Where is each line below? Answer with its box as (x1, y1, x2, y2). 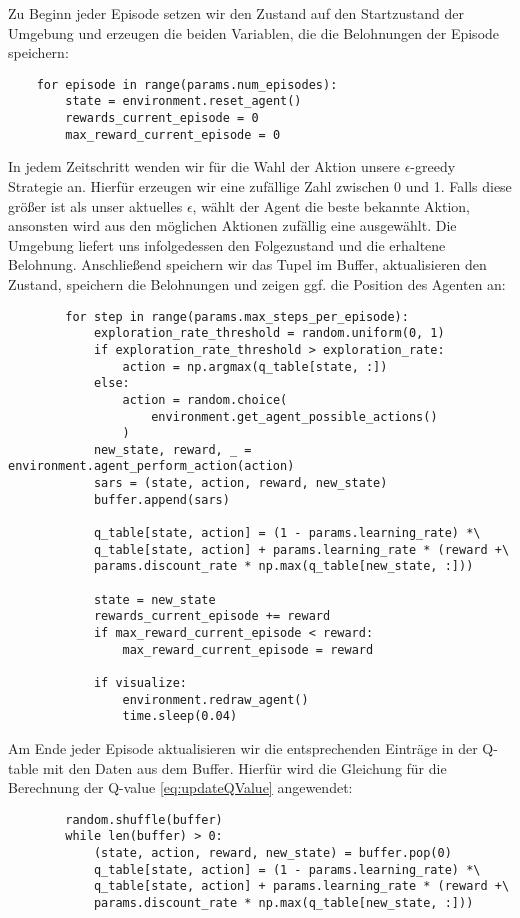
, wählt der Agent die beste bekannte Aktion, (192, 195, 470, 216)
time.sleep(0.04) (122, 709, 238, 724)
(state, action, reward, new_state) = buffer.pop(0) (93, 846, 452, 861)
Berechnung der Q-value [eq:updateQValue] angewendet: (8, 777, 353, 798)
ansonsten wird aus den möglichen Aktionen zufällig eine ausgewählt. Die (8, 215, 457, 236)
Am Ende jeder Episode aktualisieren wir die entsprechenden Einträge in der (8, 737, 478, 758)
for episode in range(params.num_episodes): (36, 77, 338, 92)
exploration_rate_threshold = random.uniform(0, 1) (93, 326, 445, 341)
